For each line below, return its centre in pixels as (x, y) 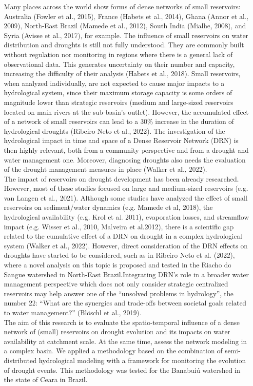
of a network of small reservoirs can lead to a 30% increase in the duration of (119, 121)
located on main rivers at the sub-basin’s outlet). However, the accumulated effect (126, 112)
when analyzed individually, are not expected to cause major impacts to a (114, 83)
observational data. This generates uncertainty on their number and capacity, (119, 64)
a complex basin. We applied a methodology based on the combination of (113, 351)
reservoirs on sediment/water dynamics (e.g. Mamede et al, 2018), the (108, 207)
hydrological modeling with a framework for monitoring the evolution (142, 360)
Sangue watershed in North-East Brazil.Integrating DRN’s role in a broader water (126, 274)
